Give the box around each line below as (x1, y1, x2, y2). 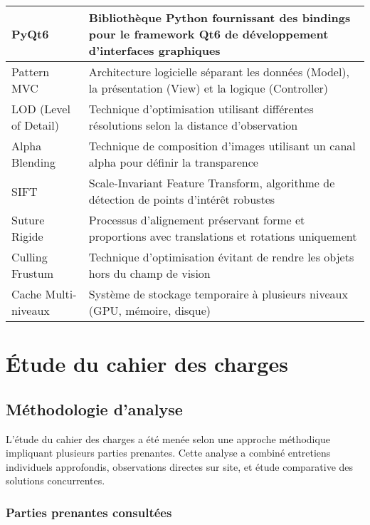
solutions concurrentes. (6, 473, 105, 488)
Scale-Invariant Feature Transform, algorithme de (88, 175, 335, 191)
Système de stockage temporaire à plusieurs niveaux (88, 286, 348, 302)
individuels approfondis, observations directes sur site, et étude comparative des (6, 459, 354, 474)
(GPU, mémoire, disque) (88, 302, 211, 318)
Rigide (11, 228, 43, 244)
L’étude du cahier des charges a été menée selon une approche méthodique (6, 431, 330, 446)
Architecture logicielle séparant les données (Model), (88, 63, 350, 80)
